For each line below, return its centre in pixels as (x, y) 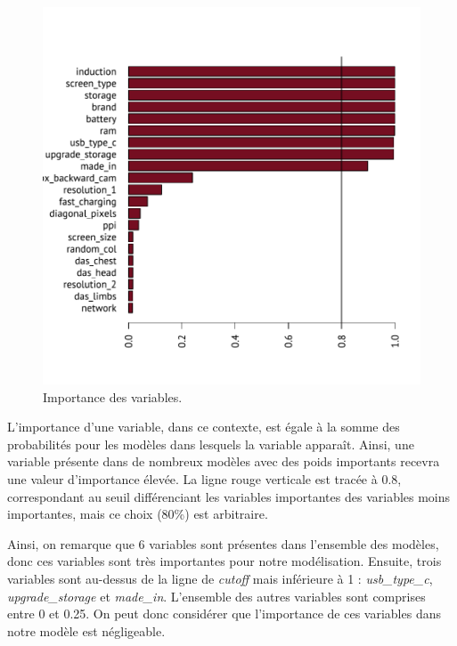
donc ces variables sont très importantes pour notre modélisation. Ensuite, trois (224, 561)
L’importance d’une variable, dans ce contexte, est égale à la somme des (204, 427)
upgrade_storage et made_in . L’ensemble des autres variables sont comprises (216, 596)
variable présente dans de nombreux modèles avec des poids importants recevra (224, 461)
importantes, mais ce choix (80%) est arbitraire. (138, 514)
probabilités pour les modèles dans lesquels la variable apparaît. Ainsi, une (211, 444)
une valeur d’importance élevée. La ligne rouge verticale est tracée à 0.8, (204, 478)
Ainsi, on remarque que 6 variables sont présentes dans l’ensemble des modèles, (223, 543)
